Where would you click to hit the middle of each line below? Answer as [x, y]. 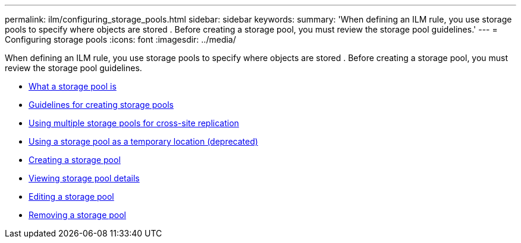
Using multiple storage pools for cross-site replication [134, 123]
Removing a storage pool [78, 215]
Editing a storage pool [71, 196]
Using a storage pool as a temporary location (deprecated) [143, 141]
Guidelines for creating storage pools [101, 105]
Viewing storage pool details [84, 178]
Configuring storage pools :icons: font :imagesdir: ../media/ [120, 39]
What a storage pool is [73, 86]
